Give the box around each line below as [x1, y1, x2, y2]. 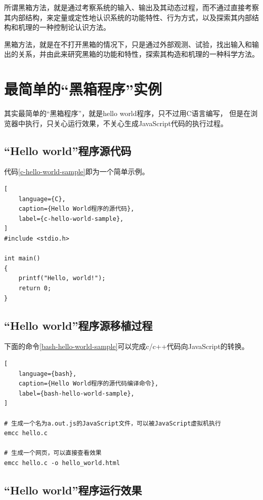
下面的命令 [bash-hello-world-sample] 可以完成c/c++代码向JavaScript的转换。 [4, 341, 249, 352]
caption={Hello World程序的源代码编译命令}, [18, 380, 159, 388]
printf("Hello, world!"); [18, 275, 106, 282]
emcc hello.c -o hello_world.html [4, 459, 120, 467]
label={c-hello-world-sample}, [18, 215, 124, 222]
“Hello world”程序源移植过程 [4, 317, 153, 333]
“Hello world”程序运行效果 [4, 482, 142, 497]
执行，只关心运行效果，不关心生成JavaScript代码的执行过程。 [25, 118, 228, 128]
